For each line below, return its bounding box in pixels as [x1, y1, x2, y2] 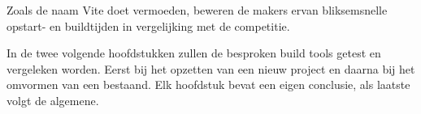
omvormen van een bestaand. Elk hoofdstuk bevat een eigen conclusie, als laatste [7, 76, 410, 93]
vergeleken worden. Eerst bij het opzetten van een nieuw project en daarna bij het [7, 60, 415, 77]
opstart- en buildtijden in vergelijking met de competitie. [7, 17, 290, 34]
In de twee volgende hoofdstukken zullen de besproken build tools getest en [7, 44, 381, 61]
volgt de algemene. [7, 91, 99, 108]
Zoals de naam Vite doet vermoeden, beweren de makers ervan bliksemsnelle [7, 2, 388, 18]
